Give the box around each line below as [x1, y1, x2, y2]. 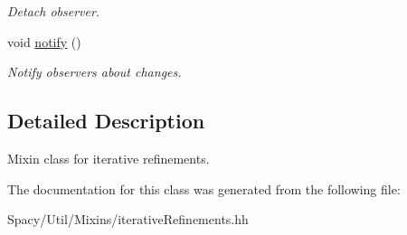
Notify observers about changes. [7, 62, 182, 81]
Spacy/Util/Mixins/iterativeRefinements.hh [7, 210, 249, 229]
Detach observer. [7, 2, 100, 20]
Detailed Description [7, 107, 205, 135]
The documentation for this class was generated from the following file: [7, 179, 401, 198]
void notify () [7, 32, 81, 51]
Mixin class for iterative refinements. [7, 148, 210, 167]
